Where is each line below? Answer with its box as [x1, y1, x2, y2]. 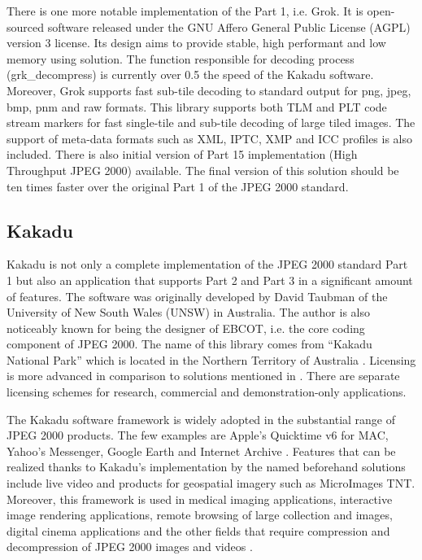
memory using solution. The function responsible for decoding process [7, 50, 355, 67]
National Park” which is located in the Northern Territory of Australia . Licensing [7, 351, 416, 368]
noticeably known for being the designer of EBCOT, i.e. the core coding [7, 319, 365, 336]
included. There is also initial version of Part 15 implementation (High [7, 146, 358, 163]
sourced [7, 18, 45, 35]
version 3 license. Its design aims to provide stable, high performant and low [7, 34, 386, 51]
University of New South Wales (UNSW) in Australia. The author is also [7, 304, 370, 321]
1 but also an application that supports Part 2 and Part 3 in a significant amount [7, 271, 413, 288]
